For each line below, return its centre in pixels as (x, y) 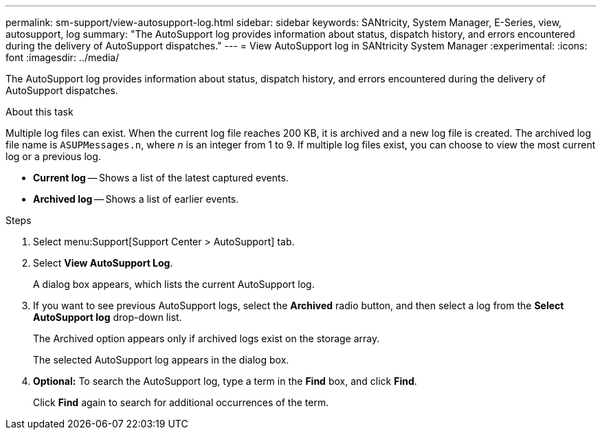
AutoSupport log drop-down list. (108, 317)
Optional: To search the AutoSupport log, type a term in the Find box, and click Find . (225, 381)
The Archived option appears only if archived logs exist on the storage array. (207, 338)
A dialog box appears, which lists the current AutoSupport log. (174, 284)
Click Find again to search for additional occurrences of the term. (181, 402)
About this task (40, 112)
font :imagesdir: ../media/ (63, 57)
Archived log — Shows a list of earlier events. (136, 199)
